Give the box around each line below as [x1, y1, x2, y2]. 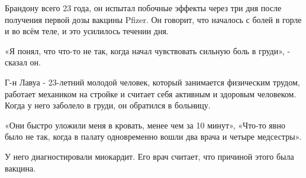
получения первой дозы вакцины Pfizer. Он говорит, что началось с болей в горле [5, 13, 302, 25]
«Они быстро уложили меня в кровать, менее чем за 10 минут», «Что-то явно [5, 118, 285, 131]
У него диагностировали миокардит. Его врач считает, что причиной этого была [5, 150, 294, 162]
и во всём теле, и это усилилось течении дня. [5, 25, 169, 37]
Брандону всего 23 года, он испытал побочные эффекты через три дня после [5, 2, 282, 14]
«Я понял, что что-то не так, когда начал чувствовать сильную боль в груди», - [5, 44, 291, 57]
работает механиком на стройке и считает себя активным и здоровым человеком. [5, 87, 297, 100]
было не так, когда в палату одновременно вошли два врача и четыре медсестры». [5, 130, 302, 143]
